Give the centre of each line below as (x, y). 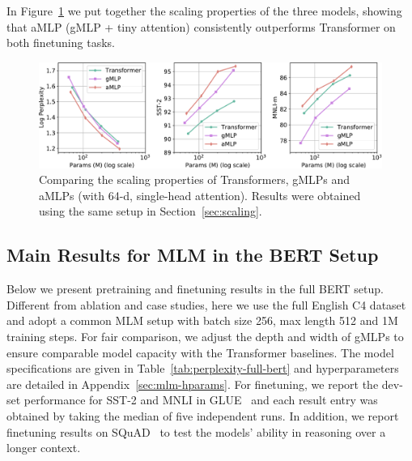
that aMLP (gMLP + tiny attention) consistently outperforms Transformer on (201, 26)
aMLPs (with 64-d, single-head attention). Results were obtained (200, 195)
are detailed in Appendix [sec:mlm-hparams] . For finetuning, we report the (193, 384)
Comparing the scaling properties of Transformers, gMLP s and (195, 179)
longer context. (44, 448)
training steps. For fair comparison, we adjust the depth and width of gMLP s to (205, 336)
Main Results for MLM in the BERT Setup (193, 255)
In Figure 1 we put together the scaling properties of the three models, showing (204, 11)
